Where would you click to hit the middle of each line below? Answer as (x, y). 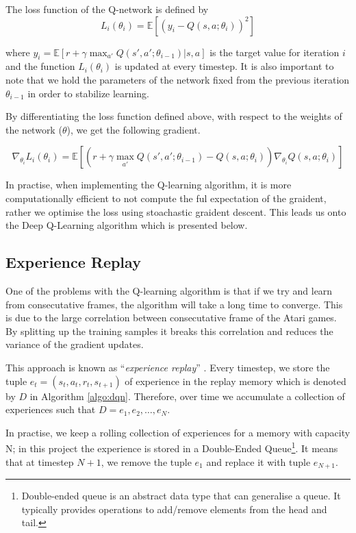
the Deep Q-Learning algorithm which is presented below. (127, 225)
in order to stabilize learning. (88, 93)
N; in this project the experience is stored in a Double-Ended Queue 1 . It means (172, 447)
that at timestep (40, 461)
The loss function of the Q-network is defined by (107, 9)
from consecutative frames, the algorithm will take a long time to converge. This (174, 304)
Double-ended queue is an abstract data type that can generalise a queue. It (181, 495)
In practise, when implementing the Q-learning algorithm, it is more (149, 185)
